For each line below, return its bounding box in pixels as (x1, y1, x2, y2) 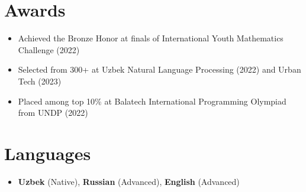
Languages (4, 141, 91, 165)
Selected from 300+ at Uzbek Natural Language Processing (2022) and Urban (18, 63, 301, 76)
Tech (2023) (18, 74, 62, 87)
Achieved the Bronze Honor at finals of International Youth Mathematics (18, 32, 284, 44)
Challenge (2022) (18, 43, 80, 56)
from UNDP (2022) (18, 106, 88, 119)
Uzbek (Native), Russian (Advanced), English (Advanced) (18, 175, 240, 187)
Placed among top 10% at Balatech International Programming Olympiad (18, 95, 286, 107)
